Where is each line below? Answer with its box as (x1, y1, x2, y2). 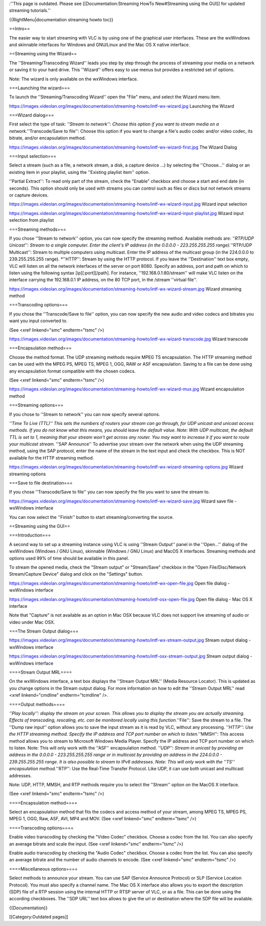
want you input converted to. (9, 318, 68, 324)
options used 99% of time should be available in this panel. (9, 555, 129, 561)
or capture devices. (9, 192, 49, 198)
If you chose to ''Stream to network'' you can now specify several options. (9, 411, 160, 417)
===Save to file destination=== (9, 480, 73, 486)
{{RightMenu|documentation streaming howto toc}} (9, 16, 113, 22)
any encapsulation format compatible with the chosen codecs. (9, 368, 136, 374)
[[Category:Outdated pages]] (9, 914, 68, 920)
